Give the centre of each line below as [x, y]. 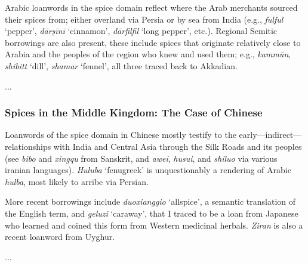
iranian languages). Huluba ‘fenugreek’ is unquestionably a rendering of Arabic [148, 170]
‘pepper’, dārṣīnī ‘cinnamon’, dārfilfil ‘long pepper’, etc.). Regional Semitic [141, 31]
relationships [28, 146]
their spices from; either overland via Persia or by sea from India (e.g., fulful [144, 19]
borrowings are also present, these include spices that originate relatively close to [153, 42]
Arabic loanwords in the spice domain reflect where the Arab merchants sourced [151, 7]
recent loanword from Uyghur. [60, 237]
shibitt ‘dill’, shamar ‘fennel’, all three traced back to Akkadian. [121, 65]
